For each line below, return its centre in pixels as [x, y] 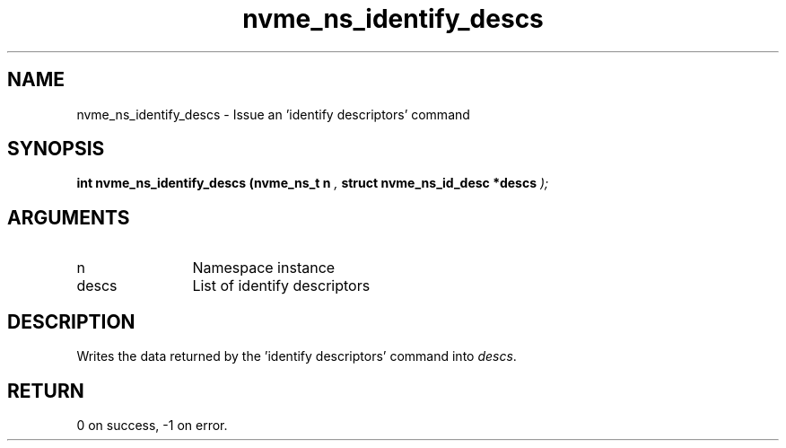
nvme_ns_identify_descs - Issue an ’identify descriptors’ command [273, 114]
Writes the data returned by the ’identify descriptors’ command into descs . [297, 356]
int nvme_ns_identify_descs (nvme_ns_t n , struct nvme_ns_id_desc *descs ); [313, 183]
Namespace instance [264, 268]
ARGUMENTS [69, 217]
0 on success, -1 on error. [152, 425]
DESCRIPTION [71, 321]
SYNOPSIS [56, 149]
